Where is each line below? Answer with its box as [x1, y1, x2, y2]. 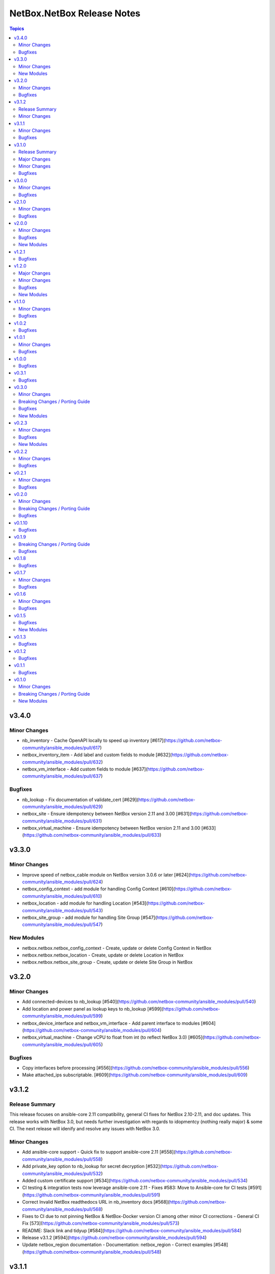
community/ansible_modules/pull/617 [22, 745, 100, 751]
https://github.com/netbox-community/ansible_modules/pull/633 [23, 832, 160, 838]
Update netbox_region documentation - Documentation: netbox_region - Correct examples [22, 1241, 213, 1248]
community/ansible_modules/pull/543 [22, 907, 101, 913]
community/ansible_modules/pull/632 [22, 759, 101, 765]
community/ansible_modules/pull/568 [22, 1206, 101, 1212]
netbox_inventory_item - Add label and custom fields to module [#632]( [22, 752, 172, 758]
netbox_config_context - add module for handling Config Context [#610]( [22, 886, 175, 892]
